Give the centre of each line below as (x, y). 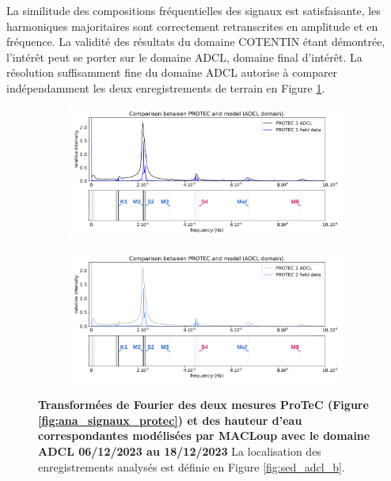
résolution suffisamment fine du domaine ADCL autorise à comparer (172, 72)
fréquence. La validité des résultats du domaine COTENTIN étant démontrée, (196, 42)
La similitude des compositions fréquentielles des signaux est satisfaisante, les (194, 10)
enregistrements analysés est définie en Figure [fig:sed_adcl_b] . (192, 466)
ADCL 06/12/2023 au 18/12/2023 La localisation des (180, 451)
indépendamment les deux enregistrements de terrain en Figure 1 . (166, 87)
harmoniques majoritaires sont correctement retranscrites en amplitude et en (192, 26)
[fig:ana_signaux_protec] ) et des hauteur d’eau (170, 420)
